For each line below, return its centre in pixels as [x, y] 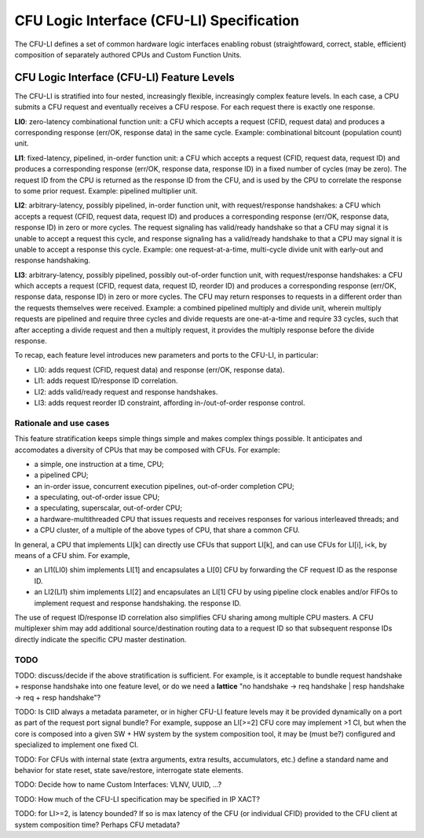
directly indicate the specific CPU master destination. [101, 639]
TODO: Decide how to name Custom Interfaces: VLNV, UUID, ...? [118, 785]
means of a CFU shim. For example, [72, 556]
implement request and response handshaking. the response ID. [138, 603]
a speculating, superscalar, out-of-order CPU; [108, 508]
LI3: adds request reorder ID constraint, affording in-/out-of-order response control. [170, 402]
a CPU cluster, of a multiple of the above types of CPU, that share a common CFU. [167, 530]
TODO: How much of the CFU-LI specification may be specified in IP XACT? [137, 799]
